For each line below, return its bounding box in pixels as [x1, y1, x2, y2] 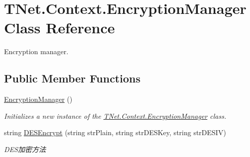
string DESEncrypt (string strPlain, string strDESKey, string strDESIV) [4, 127, 226, 138]
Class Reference [4, 17, 115, 38]
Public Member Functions [4, 71, 140, 86]
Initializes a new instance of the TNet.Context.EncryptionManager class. [4, 110, 227, 121]
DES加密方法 [4, 144, 46, 154]
